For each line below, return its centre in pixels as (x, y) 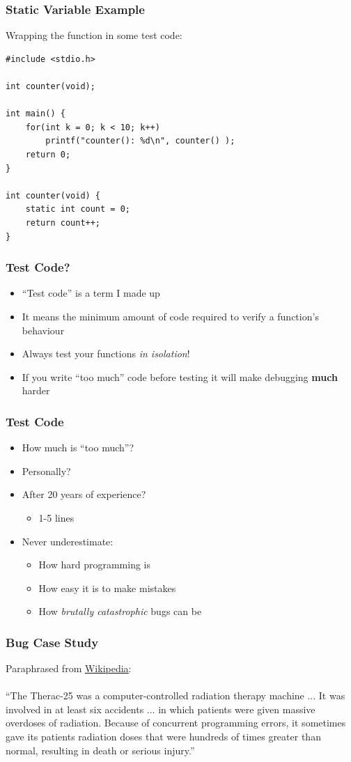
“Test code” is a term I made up (91, 293)
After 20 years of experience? (84, 494)
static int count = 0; (78, 209)
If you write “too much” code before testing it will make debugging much (180, 376)
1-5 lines (56, 517)
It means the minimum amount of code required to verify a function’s (170, 316)
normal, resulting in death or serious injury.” (100, 750)
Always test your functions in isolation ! (106, 353)
